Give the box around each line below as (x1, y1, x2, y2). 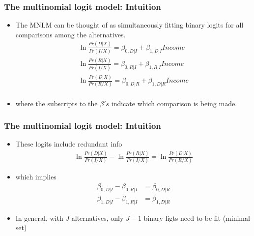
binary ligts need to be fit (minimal (143, 212, 250, 223)
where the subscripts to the (15, 98, 98, 109)
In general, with (15, 212, 63, 223)
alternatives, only (71, 212, 124, 223)
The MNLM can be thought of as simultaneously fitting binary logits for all (15, 20, 244, 30)
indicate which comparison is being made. (111, 98, 237, 109)
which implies (15, 172, 56, 182)
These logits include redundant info (15, 139, 122, 149)
